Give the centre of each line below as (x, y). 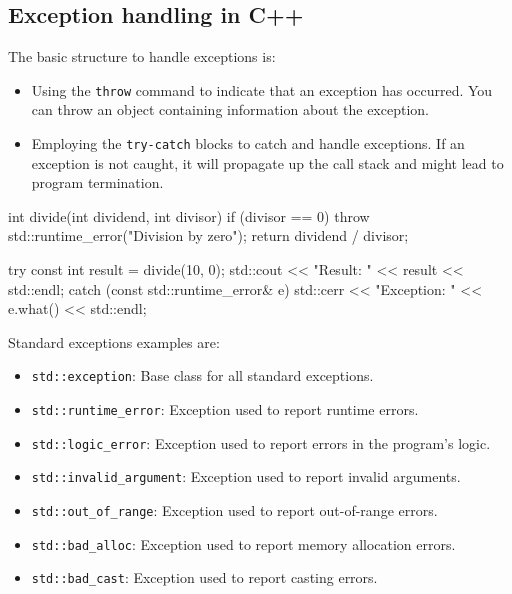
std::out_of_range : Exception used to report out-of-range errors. (234, 510)
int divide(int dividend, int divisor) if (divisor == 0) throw (189, 215)
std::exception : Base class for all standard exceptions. (202, 375)
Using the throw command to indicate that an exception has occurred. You (262, 89)
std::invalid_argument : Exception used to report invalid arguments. (246, 476)
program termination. (97, 182)
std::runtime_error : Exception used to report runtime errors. (225, 409)
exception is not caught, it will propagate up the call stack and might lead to (267, 162)
